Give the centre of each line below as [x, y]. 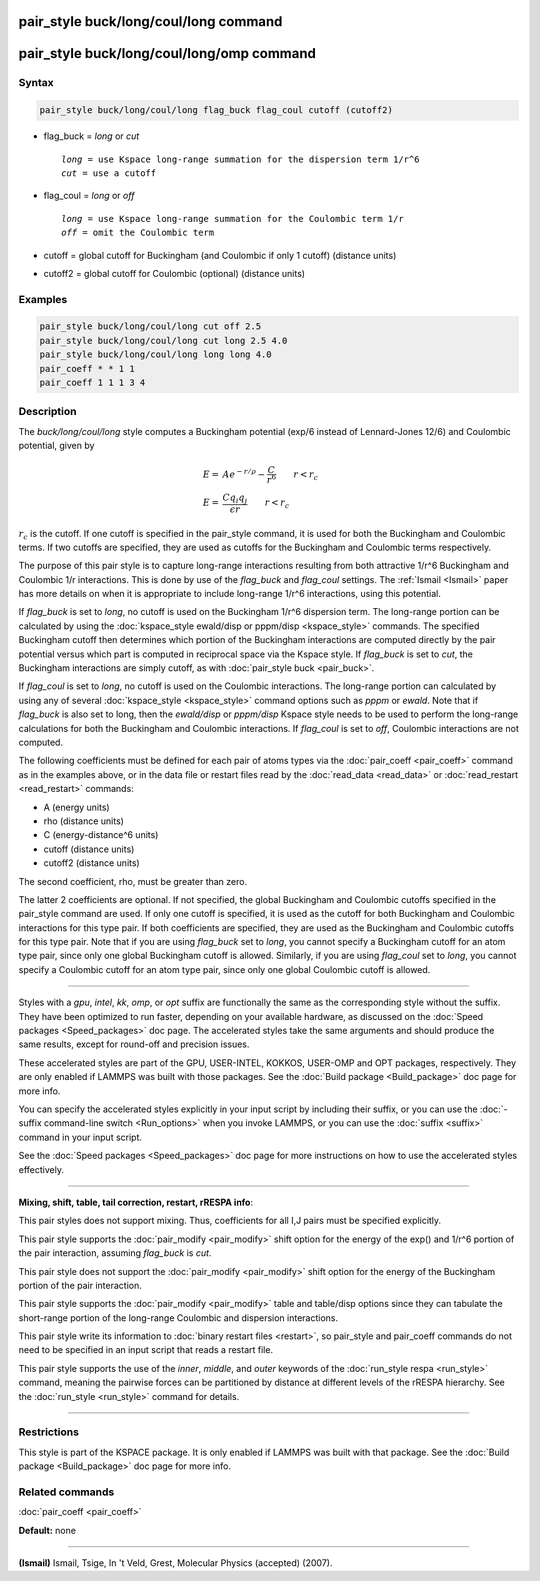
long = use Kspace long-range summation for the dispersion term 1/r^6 [240, 159]
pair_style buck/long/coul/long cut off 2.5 [150, 326]
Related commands [66, 1492]
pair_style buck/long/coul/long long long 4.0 [155, 354]
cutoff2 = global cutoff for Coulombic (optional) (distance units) [174, 273]
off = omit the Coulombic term [138, 233]
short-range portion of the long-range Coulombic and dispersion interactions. [178, 1317]
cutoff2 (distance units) [91, 863]
